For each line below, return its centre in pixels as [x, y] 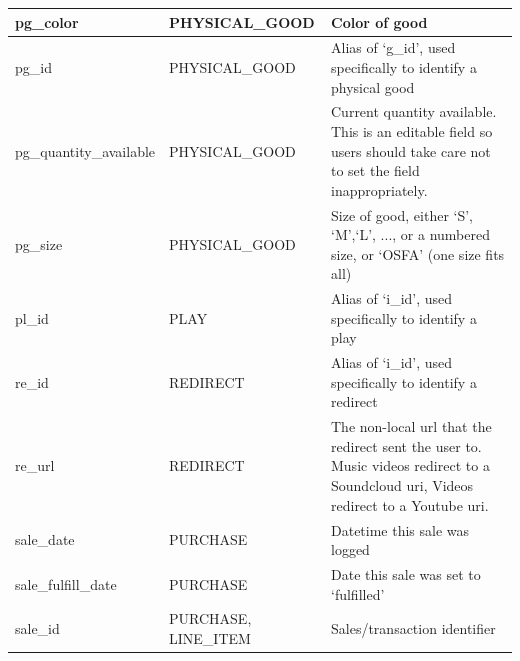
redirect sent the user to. [406, 445]
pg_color [47, 21]
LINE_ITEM [210, 637]
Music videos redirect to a [410, 465]
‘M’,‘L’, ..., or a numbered [410, 234]
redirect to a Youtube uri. [410, 504]
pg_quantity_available [85, 150]
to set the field [375, 170]
